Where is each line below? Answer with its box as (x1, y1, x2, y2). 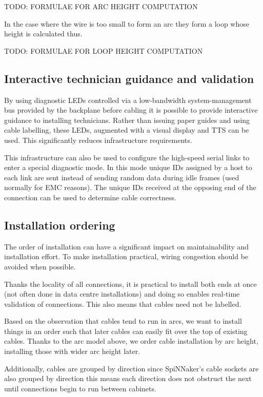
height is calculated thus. (4, 28, 83, 39)
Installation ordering (4, 217, 115, 233)
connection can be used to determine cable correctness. (4, 192, 176, 202)
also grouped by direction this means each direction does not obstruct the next (4, 373, 252, 384)
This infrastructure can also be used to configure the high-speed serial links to (4, 152, 250, 162)
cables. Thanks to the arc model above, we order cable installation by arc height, (4, 336, 258, 346)
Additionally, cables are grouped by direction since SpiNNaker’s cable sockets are (4, 363, 259, 373)
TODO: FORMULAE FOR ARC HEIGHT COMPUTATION (4, 1, 198, 11)
